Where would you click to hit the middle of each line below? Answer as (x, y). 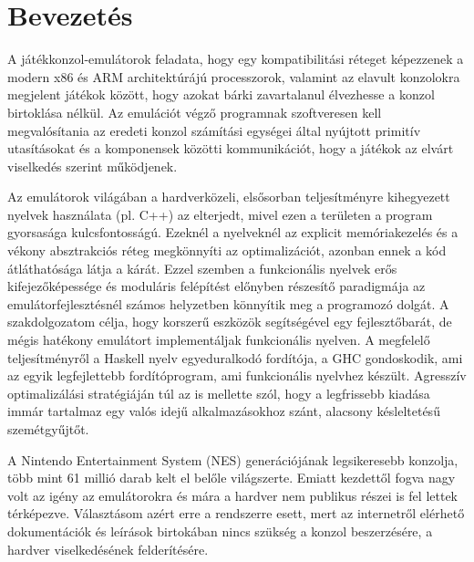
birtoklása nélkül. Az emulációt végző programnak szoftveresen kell (195, 112)
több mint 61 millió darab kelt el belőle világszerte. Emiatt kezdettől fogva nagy (232, 478)
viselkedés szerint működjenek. (93, 166)
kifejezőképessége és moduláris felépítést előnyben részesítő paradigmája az (216, 286)
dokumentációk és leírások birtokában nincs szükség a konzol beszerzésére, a (220, 531)
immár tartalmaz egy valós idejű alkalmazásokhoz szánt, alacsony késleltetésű (224, 411)
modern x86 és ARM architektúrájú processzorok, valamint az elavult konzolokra (234, 76)
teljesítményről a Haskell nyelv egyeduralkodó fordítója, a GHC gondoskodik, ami (235, 357)
